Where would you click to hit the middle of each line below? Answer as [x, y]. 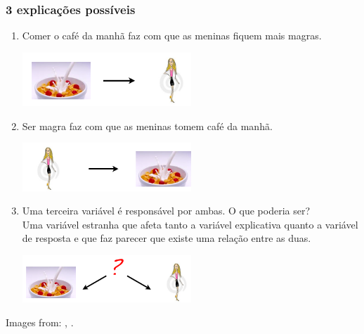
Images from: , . [40, 322]
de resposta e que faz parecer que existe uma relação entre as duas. [167, 238]
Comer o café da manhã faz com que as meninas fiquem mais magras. [172, 36]
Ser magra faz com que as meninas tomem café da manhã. [147, 126]
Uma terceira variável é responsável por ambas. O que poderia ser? [166, 211]
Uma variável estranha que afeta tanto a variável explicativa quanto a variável [190, 224]
